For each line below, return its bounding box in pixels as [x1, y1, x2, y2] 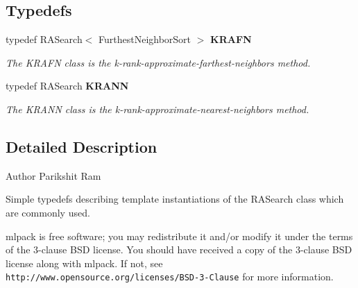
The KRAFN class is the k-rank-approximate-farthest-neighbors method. [6, 55, 311, 69]
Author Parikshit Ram [6, 168, 101, 183]
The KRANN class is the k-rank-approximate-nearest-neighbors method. [6, 101, 309, 116]
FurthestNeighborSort [99, 32, 191, 46]
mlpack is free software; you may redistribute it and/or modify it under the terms [6, 228, 353, 243]
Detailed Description [6, 135, 157, 157]
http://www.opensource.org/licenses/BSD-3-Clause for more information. [6, 269, 334, 284]
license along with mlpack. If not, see [6, 255, 163, 270]
